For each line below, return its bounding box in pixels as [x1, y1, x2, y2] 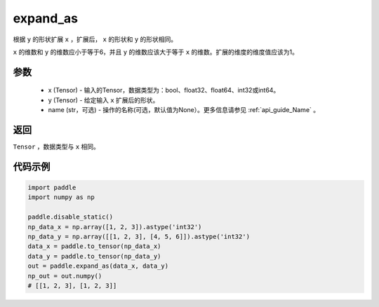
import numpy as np [27, 193, 95, 201]
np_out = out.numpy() [27, 272, 102, 280]
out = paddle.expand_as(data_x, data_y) [27, 262, 168, 270]
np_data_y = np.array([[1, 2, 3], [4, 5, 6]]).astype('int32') [27, 232, 251, 240]
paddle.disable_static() [27, 213, 114, 221]
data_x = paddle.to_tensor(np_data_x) [27, 243, 161, 250]
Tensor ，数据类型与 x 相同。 [13, 142, 100, 151]
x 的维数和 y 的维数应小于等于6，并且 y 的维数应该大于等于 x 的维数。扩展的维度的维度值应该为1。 [13, 48, 298, 56]
